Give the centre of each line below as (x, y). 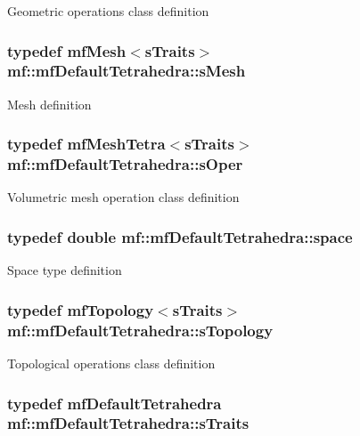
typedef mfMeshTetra (86, 144)
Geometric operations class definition (108, 11)
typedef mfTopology (81, 309)
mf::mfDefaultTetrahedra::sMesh (127, 71)
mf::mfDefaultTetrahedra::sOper (125, 164)
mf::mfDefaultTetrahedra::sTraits (128, 423)
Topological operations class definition (111, 363)
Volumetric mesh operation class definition (123, 197)
